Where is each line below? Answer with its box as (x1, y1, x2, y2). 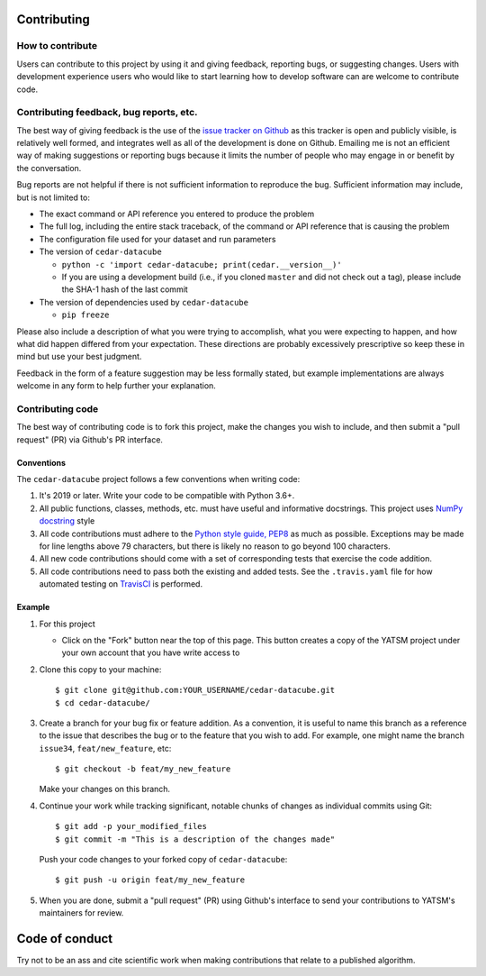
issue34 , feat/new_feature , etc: (39, 743, 172, 753)
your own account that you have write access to (61, 647, 240, 658)
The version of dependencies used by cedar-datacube (39, 296, 249, 307)
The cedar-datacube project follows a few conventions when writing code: (16, 474, 301, 485)
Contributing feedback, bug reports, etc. (16, 106, 198, 119)
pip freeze (61, 310, 110, 320)
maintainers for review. (39, 908, 124, 918)
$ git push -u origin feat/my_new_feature (55, 875, 246, 885)
